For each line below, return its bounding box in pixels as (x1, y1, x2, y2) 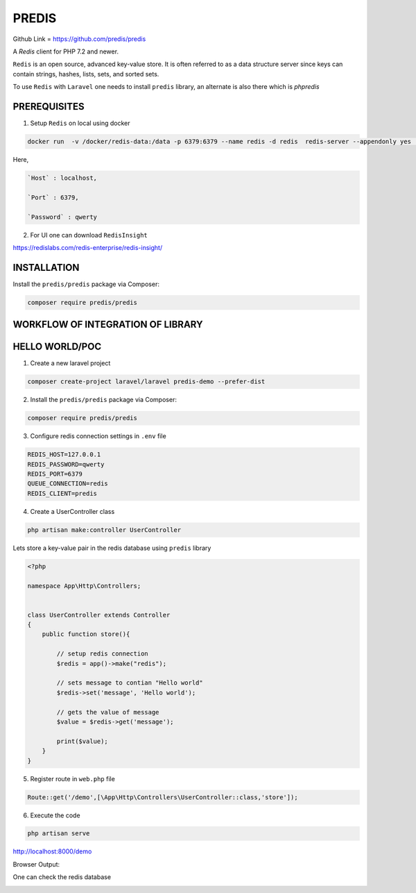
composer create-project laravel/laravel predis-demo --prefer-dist (27, 378, 266, 385)
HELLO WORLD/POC (12, 341, 102, 353)
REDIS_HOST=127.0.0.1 (27, 451, 101, 458)
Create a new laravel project (30, 359, 111, 367)
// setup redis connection (56, 650, 148, 658)
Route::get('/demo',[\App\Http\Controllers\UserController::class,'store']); (27, 793, 298, 801)
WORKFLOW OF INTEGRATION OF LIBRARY (12, 319, 204, 331)
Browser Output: (12, 860, 60, 868)
